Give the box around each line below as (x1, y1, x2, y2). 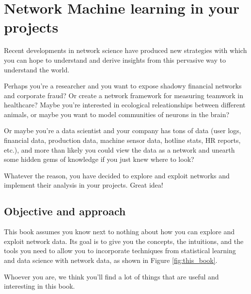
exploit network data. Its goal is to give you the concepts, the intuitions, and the (4, 236, 244, 246)
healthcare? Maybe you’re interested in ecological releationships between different (4, 100, 246, 110)
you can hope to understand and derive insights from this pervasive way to (4, 54, 226, 65)
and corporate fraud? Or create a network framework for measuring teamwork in (4, 90, 244, 100)
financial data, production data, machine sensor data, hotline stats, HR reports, (4, 135, 241, 145)
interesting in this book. (4, 281, 75, 291)
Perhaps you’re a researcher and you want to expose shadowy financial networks (4, 81, 242, 91)
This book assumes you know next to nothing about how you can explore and (4, 226, 235, 237)
